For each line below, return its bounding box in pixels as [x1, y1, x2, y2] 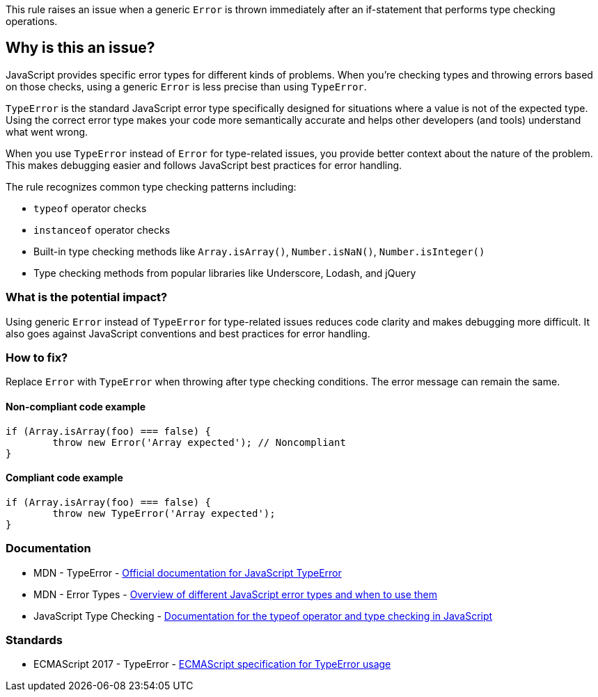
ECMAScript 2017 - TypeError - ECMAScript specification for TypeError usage [33, 658, 391, 671]
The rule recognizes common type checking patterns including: [6, 180, 297, 193]
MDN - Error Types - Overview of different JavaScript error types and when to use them [33, 588, 438, 600]
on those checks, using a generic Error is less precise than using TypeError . [6, 80, 367, 93]
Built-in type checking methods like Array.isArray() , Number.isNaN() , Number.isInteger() [33, 245, 485, 257]
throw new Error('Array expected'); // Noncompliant [52, 436, 346, 448]
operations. [6, 15, 58, 27]
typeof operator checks [33, 202, 147, 214]
